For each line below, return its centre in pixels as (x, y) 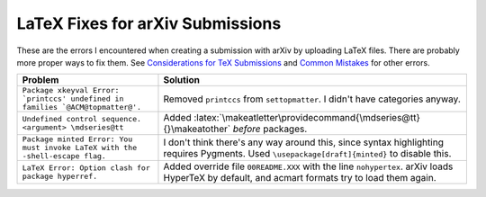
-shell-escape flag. (64, 156)
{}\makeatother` (197, 129)
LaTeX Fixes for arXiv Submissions (149, 23)
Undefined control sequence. (82, 119)
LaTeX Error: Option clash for (86, 168)
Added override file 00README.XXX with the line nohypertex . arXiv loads (308, 166)
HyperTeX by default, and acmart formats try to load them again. (300, 178)
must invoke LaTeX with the (80, 148)
